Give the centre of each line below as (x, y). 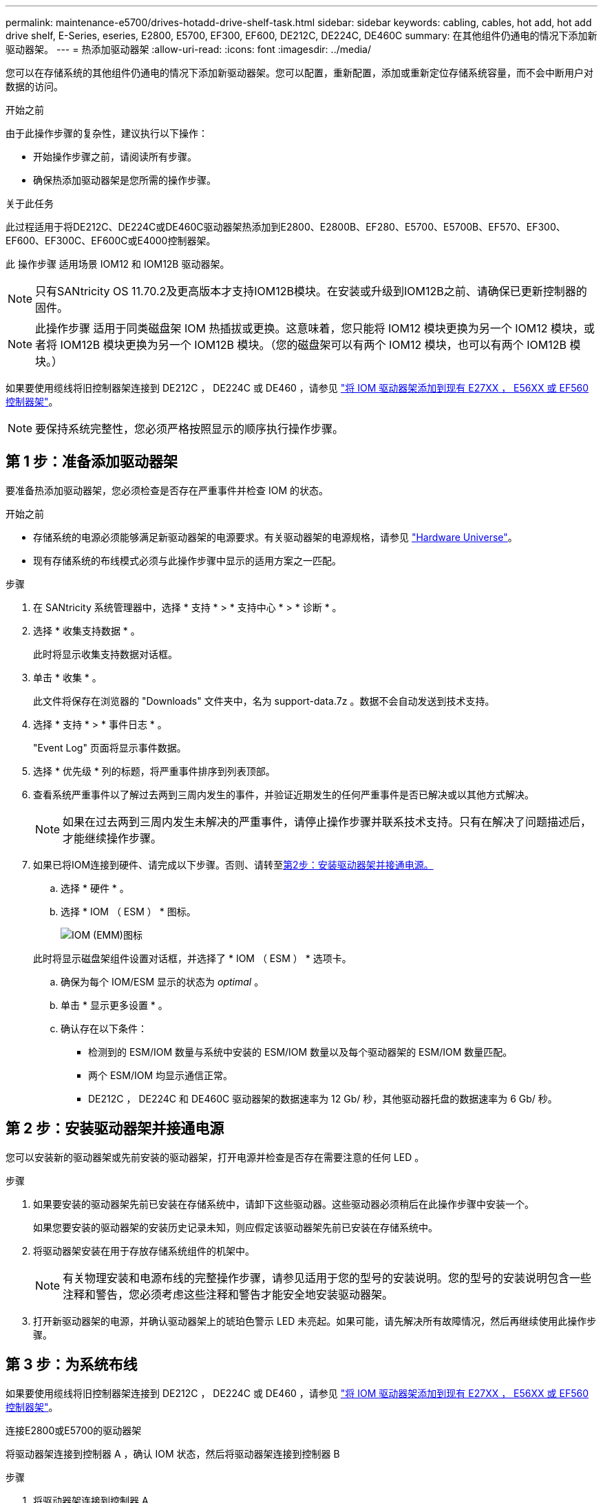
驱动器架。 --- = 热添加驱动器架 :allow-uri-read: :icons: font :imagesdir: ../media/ (189, 49)
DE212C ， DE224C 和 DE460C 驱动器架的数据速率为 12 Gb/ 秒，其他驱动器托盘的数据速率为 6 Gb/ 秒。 (323, 1098)
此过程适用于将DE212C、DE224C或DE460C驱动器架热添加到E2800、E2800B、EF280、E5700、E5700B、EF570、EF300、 (286, 227)
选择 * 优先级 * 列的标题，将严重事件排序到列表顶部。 (154, 771)
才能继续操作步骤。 (113, 838)
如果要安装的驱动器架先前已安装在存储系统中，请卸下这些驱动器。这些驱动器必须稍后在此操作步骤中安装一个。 (284, 1204)
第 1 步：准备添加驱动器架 (92, 462)
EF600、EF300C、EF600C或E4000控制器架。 (111, 241)
